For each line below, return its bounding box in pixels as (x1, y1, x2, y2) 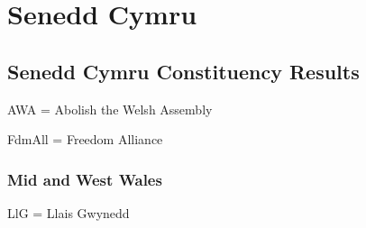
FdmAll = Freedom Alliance (7, 130, 163, 149)
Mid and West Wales (7, 168, 162, 190)
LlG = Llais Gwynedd (7, 203, 130, 222)
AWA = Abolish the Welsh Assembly (7, 99, 213, 118)
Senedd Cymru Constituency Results (7, 57, 360, 85)
